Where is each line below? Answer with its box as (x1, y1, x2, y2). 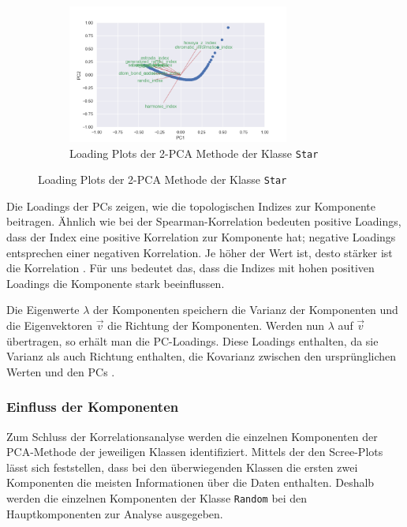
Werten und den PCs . (6, 363, 115, 379)
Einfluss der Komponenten (6, 397, 179, 417)
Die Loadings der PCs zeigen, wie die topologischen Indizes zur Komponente (6, 197, 375, 214)
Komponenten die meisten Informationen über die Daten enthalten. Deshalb (6, 474, 375, 491)
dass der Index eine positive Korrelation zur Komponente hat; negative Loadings (6, 229, 396, 245)
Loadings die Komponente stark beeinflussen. (6, 275, 225, 291)
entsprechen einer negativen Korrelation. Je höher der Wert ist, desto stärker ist (6, 244, 393, 260)
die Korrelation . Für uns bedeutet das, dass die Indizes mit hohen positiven (6, 260, 375, 276)
